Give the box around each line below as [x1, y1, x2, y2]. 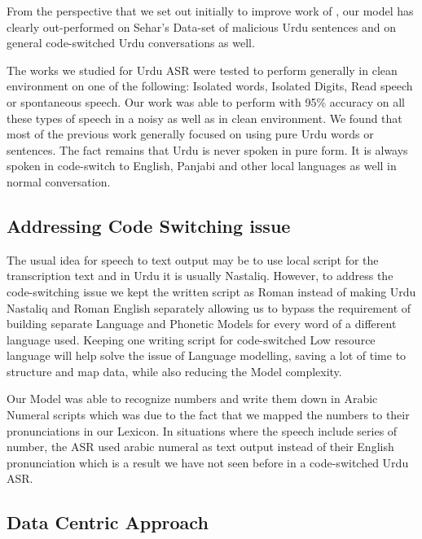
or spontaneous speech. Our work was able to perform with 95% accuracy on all [7, 93, 405, 110]
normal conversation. [7, 173, 111, 190]
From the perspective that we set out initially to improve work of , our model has [7, 2, 414, 19]
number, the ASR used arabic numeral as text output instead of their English [7, 438, 394, 455]
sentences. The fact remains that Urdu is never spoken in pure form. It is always [7, 141, 408, 158]
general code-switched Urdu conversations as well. [7, 34, 255, 51]
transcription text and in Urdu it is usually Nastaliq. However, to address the [7, 267, 393, 284]
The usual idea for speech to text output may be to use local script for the [7, 251, 379, 268]
